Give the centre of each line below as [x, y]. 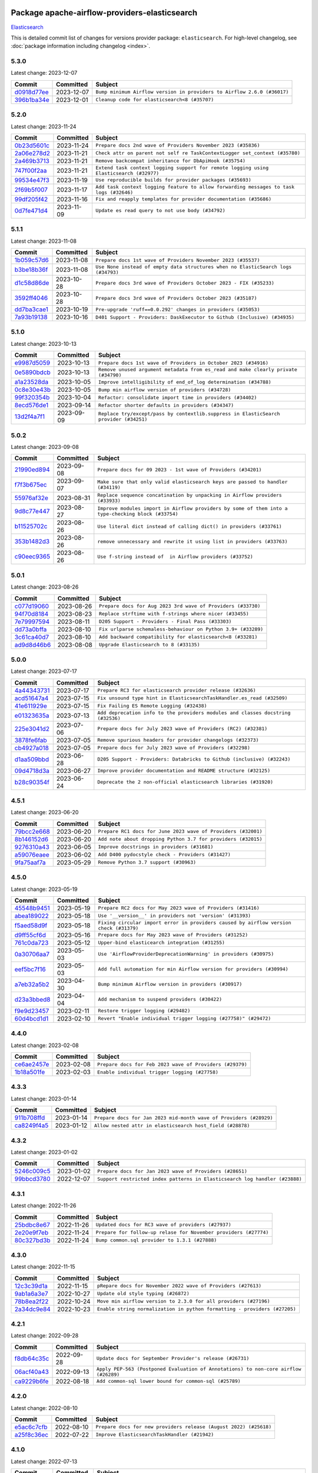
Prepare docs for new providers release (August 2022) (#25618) [184, 1427]
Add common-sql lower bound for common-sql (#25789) [168, 1381]
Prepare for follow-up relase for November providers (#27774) [182, 1232]
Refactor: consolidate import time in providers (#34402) [178, 397]
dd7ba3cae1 [31, 309]
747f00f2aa [31, 170]
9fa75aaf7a [30, 862]
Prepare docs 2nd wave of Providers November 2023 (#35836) [178, 145]
